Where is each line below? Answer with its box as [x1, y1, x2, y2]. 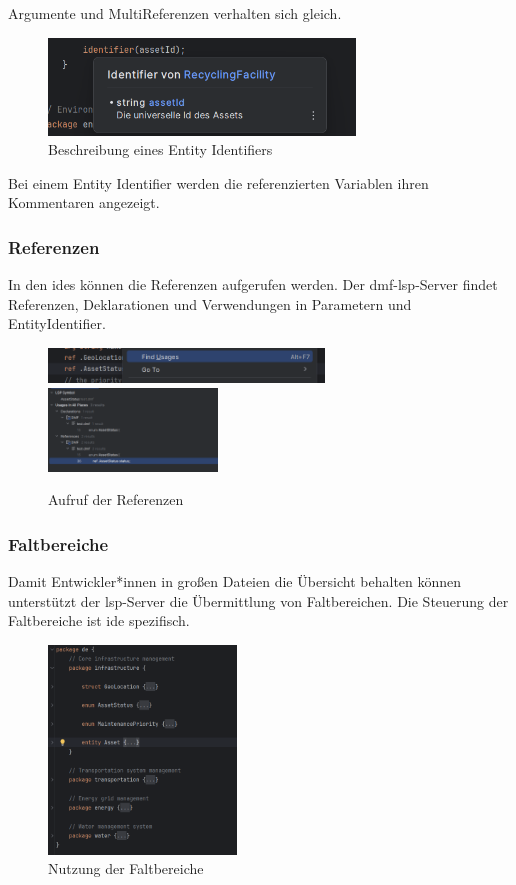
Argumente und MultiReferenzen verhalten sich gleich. [8, 3, 342, 23]
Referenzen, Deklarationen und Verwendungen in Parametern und [8, 293, 412, 314]
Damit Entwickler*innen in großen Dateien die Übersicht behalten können [8, 570, 462, 591]
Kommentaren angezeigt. [8, 192, 160, 213]
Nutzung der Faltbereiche [48, 858, 204, 879]
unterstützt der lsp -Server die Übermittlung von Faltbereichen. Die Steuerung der [8, 590, 509, 611]
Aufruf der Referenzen [48, 489, 184, 510]
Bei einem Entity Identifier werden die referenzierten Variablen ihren [8, 172, 429, 193]
